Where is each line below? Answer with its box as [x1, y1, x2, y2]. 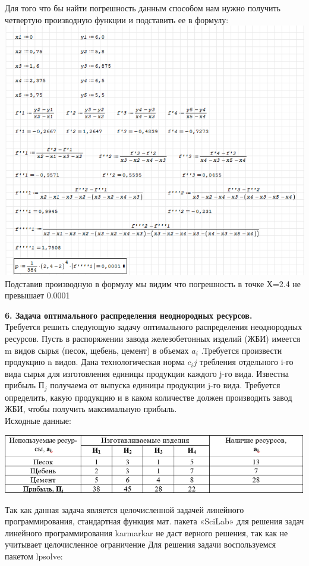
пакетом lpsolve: [5, 549, 63, 562]
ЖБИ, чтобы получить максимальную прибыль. [5, 403, 177, 415]
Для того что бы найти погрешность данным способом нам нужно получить [5, 2, 280, 14]
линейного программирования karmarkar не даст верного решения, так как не [5, 526, 288, 539]
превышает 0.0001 [5, 289, 70, 301]
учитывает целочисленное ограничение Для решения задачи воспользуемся [5, 538, 276, 551]
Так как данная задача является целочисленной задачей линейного [5, 503, 244, 515]
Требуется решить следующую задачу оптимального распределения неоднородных [5, 320, 302, 333]
